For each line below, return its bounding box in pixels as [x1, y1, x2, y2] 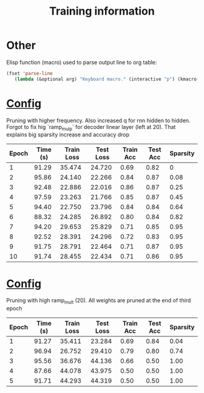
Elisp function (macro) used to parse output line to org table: [6, 58, 157, 66]
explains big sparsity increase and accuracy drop [6, 131, 129, 138]
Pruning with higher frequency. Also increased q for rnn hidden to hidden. [6, 117, 191, 124]
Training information [49, 4, 155, 18]
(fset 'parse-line [6, 70, 53, 77]
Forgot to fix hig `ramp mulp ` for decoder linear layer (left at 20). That [6, 123, 176, 132]
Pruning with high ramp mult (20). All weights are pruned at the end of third [6, 297, 191, 305]
